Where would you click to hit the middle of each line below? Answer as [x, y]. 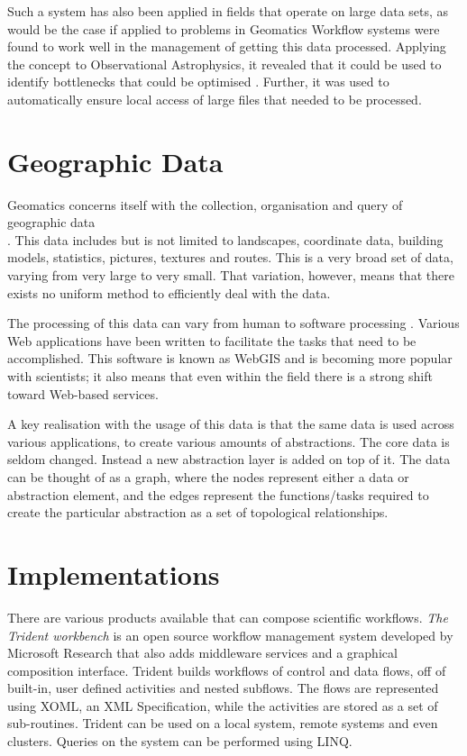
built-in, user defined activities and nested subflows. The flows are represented [223, 688]
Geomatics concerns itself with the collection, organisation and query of [205, 204]
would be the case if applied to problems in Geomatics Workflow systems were [224, 28]
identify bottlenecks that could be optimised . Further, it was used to [198, 82]
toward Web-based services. [83, 393]
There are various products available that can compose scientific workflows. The [228, 617]
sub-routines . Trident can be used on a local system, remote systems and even [223, 723]
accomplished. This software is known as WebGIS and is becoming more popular [230, 358]
